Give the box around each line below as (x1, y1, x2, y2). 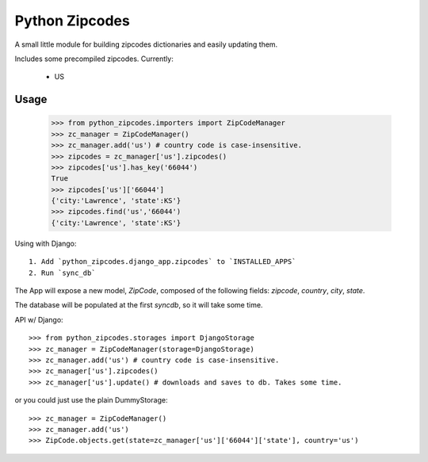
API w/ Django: (14, 315, 63, 324)
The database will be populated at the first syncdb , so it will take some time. (14, 300, 263, 310)
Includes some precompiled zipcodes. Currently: (14, 54, 174, 63)
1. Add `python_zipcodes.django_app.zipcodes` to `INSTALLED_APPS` (29, 258, 296, 266)
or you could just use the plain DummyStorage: (14, 395, 168, 405)
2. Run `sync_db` (29, 268, 96, 277)
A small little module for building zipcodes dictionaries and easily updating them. (14, 40, 278, 49)
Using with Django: (14, 239, 77, 248)
